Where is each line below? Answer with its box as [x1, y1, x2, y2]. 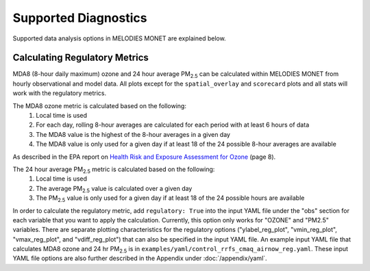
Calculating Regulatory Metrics [12, 52, 149, 64]
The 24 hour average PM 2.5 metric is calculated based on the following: [12, 165, 215, 175]
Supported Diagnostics [12, 10, 147, 25]
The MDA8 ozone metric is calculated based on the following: [12, 101, 186, 109]
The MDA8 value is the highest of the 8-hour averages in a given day [36, 130, 231, 138]
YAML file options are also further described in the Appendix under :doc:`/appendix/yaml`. [12, 254, 267, 263]
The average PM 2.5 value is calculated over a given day [36, 184, 193, 194]
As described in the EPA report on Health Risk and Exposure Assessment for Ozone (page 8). [12, 153, 276, 161]
